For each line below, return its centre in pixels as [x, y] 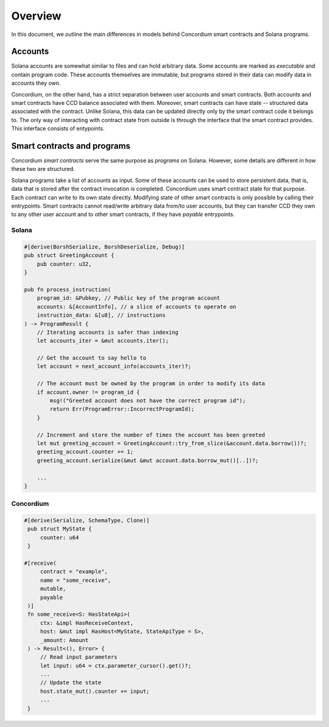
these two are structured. [43, 169]
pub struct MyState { [60, 529]
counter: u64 [59, 537]
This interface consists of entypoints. [58, 129]
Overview [36, 16]
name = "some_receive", [76, 580]
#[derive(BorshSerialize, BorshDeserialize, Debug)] [104, 247]
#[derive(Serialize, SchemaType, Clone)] [87, 521]
